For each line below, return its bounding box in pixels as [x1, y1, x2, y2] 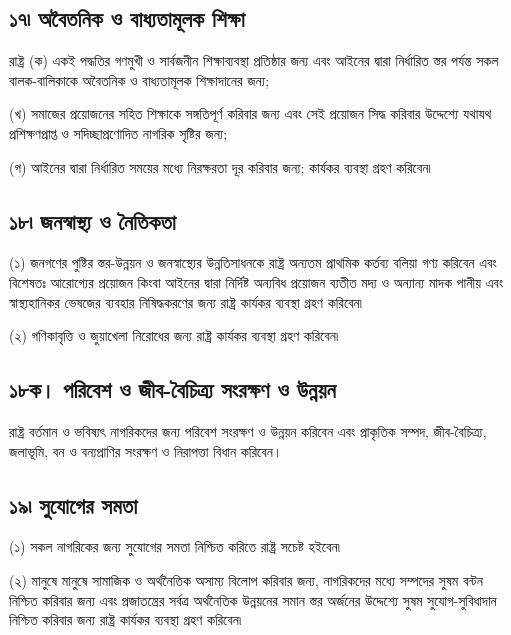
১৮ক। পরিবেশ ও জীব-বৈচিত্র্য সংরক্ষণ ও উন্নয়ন [9, 374, 336, 405]
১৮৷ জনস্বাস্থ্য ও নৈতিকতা [9, 205, 176, 236]
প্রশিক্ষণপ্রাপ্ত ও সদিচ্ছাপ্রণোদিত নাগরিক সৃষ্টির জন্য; [9, 122, 228, 143]
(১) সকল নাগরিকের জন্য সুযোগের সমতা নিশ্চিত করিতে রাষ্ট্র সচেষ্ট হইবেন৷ [9, 536, 340, 557]
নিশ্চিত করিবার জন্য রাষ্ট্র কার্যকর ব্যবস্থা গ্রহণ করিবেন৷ [9, 609, 242, 630]
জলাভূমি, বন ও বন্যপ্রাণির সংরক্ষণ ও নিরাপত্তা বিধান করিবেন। [9, 440, 283, 461]
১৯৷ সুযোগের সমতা [9, 489, 138, 520]
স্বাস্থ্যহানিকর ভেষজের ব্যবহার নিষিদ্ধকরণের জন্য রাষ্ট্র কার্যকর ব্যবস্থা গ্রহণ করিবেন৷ [9, 291, 363, 312]
